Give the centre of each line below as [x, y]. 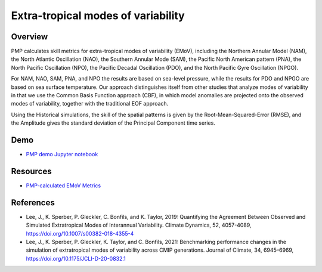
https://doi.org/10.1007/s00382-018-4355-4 [80, 233]
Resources [31, 171]
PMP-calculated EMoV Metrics [64, 186]
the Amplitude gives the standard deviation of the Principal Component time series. [113, 123]
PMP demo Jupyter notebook [62, 154]
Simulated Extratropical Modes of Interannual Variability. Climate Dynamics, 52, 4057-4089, [139, 225]
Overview [30, 37]
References [33, 203]
